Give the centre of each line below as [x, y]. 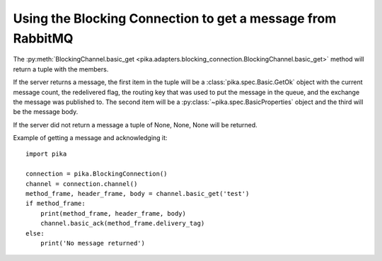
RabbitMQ [43, 38]
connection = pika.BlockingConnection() [97, 174]
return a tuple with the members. [61, 69]
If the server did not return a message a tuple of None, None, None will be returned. [135, 124]
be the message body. [46, 112]
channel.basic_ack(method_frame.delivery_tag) [122, 224]
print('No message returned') [92, 243]
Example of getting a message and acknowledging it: [90, 138]
